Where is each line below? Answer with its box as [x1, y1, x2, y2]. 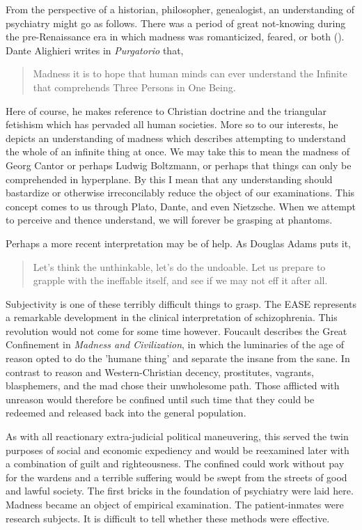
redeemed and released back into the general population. [6, 405, 246, 420]
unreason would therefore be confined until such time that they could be [6, 391, 315, 406]
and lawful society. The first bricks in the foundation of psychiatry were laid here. [6, 483, 354, 498]
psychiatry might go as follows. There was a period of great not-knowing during [6, 15, 346, 30]
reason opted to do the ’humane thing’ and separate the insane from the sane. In [6, 351, 350, 366]
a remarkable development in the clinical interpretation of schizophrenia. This [6, 310, 338, 325]
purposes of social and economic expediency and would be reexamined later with [6, 442, 349, 457]
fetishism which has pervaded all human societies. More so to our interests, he [6, 117, 338, 132]
